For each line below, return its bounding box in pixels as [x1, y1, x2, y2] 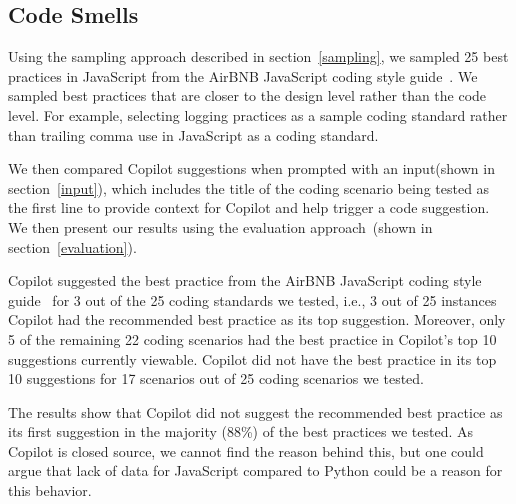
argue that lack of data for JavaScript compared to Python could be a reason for [8, 460, 503, 481]
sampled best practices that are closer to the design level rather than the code [8, 85, 487, 106]
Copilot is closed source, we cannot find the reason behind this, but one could [8, 440, 484, 461]
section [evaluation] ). [8, 236, 137, 257]
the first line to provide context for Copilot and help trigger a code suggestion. [8, 197, 490, 218]
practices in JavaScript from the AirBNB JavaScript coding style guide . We [8, 65, 478, 86]
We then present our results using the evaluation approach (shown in [8, 216, 433, 237]
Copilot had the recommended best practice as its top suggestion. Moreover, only [8, 309, 506, 330]
